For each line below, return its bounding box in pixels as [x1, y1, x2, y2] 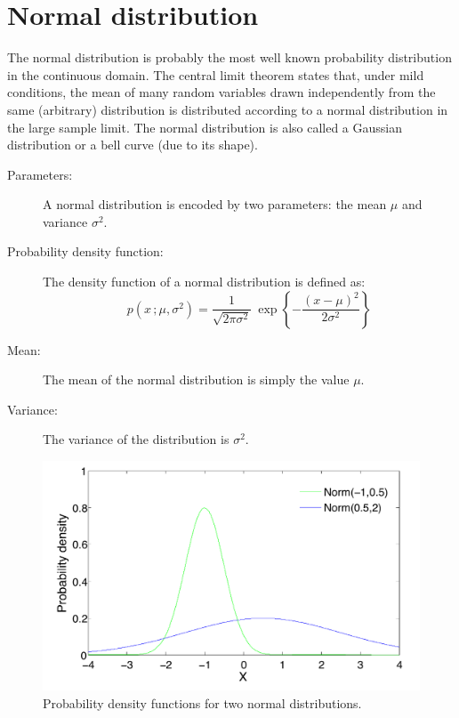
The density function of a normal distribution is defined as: [43, 272, 366, 291]
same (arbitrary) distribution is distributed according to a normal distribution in [7, 100, 448, 118]
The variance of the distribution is [43, 430, 229, 448]
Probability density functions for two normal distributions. [43, 693, 362, 712]
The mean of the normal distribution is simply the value [43, 370, 350, 389]
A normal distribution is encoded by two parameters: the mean [43, 195, 387, 214]
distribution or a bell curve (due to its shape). [7, 135, 258, 154]
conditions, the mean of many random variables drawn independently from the [7, 83, 436, 101]
